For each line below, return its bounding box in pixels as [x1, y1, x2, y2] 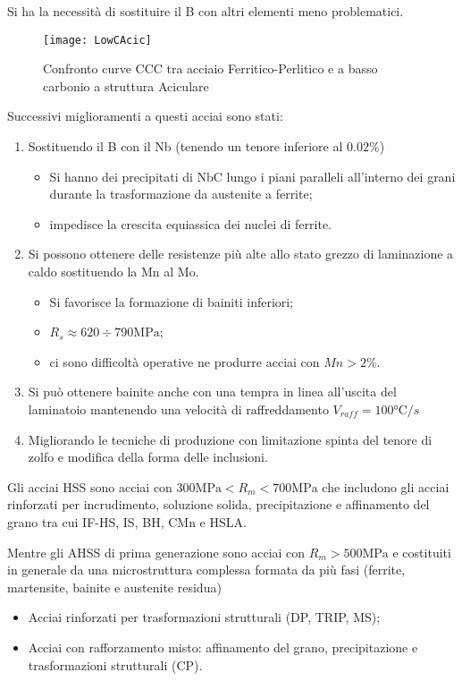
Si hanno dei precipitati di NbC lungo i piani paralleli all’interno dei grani [49, 166, 456, 185]
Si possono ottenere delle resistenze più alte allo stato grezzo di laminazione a [28, 244, 454, 263]
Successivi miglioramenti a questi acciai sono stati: [7, 106, 283, 125]
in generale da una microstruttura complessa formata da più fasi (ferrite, [7, 560, 406, 579]
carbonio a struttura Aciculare [43, 76, 209, 95]
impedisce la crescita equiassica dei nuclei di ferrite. [49, 214, 332, 233]
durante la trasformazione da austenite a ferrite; [49, 184, 313, 203]
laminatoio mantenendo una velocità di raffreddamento [28, 399, 329, 418]
